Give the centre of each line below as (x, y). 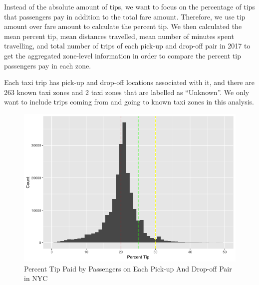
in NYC (36, 278)
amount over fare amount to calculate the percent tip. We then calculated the (123, 26)
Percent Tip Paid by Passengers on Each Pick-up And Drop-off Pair (128, 268)
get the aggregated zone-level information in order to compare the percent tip (123, 55)
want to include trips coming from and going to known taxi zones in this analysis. (129, 102)
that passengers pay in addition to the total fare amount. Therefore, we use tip (125, 16)
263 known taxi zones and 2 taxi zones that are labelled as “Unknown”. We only (127, 92)
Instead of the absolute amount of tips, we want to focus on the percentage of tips (129, 6)
